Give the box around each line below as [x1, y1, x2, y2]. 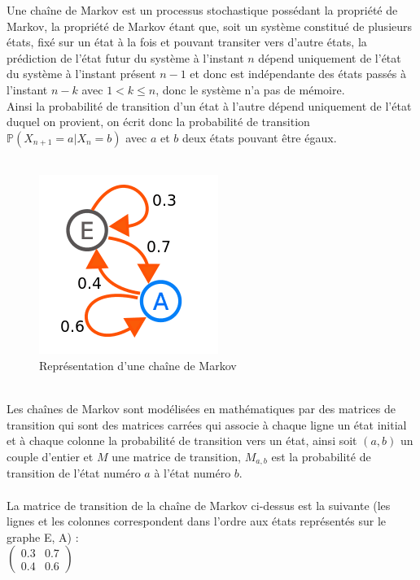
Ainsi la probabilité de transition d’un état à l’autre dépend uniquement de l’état [7, 97, 412, 114]
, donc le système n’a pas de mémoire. [155, 81, 345, 98]
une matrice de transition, [112, 447, 241, 464]
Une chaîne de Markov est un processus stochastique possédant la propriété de [7, 2, 398, 18]
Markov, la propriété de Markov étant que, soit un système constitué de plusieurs [7, 17, 413, 34]
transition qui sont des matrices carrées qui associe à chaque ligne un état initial [7, 416, 407, 433]
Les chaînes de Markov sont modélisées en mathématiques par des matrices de [7, 400, 396, 417]
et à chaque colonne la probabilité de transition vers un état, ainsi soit [7, 432, 357, 449]
